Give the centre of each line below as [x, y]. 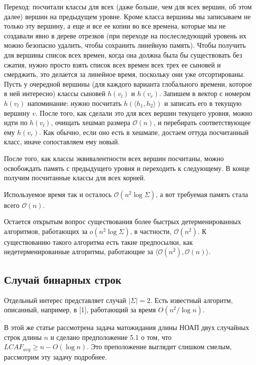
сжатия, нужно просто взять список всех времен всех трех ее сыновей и [112, 64]
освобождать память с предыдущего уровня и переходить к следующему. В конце [127, 168]
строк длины [23, 337]
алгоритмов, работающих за [46, 231]
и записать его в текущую [203, 103]
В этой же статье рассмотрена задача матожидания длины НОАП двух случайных [127, 327]
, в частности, [151, 231]
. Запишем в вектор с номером [205, 93]
